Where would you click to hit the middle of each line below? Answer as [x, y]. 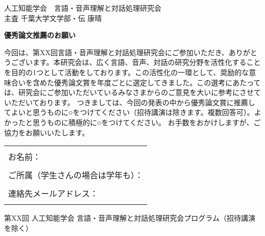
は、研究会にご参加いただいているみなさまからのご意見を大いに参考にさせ [129, 92]
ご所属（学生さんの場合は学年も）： [76, 175]
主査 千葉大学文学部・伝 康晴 [53, 18]
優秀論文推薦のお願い [40, 35]
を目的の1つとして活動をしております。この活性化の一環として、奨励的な [127, 72]
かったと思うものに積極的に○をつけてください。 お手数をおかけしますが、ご [132, 122]
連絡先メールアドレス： [53, 194]
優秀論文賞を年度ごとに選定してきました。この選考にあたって [157, 82]
